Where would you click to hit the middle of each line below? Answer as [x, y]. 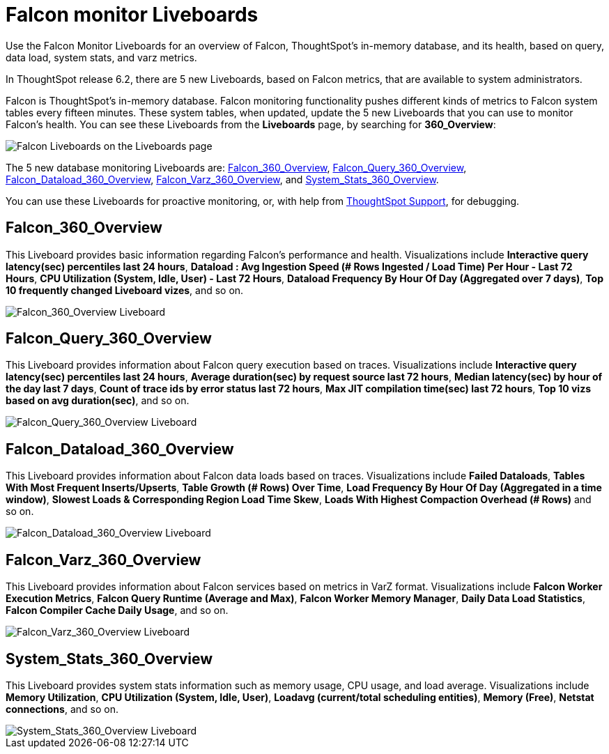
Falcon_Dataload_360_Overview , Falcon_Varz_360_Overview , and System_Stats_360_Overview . [222, 179]
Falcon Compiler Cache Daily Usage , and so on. [117, 610]
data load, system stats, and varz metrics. [101, 57]
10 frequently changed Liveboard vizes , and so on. [125, 290]
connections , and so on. [62, 709]
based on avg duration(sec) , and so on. [98, 401]
